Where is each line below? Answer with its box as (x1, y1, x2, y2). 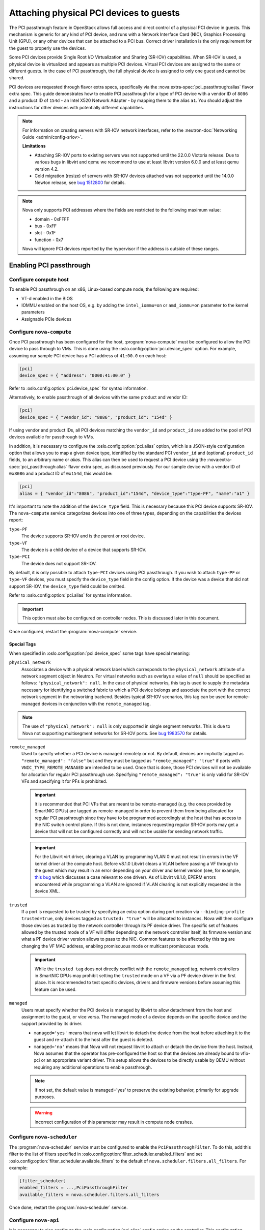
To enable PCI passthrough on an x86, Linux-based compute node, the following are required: (9, 286, 199, 292)
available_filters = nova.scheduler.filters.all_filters (19, 1192, 159, 1198)
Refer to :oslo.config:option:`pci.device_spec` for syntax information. (9, 385, 148, 391)
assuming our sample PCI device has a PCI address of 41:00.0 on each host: (9, 352, 167, 359)
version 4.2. (34, 166, 59, 172)
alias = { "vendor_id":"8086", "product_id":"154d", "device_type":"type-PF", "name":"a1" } (19, 491, 250, 496)
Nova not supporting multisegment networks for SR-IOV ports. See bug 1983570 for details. (22, 730, 208, 736)
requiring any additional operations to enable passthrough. (33, 1064, 152, 1070)
